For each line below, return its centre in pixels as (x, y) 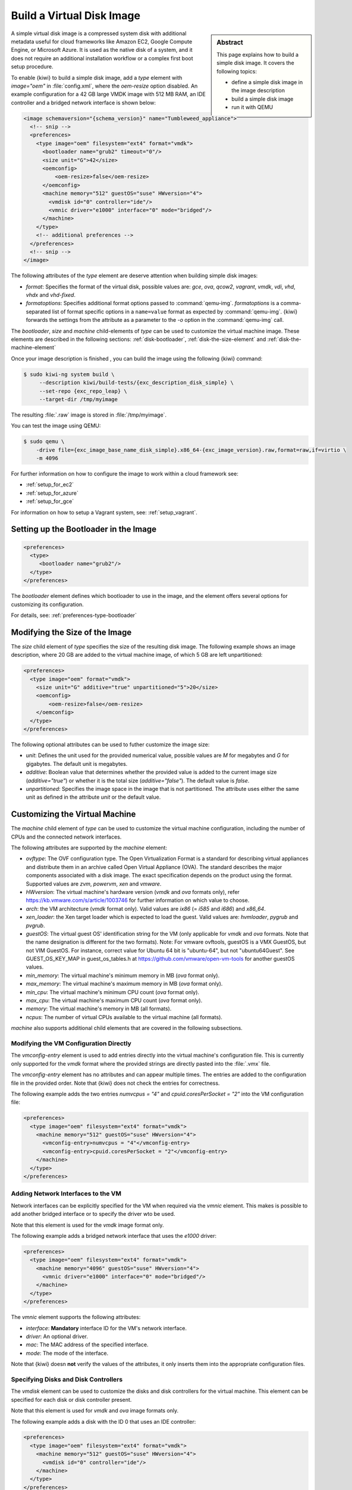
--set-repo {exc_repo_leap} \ (83, 391)
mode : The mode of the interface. (67, 1353)
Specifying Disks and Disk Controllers (67, 1379)
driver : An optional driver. (57, 1337)
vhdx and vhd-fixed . (51, 295)
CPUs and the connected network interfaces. (66, 837)
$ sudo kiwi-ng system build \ (69, 374)
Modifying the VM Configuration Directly (71, 1043)
